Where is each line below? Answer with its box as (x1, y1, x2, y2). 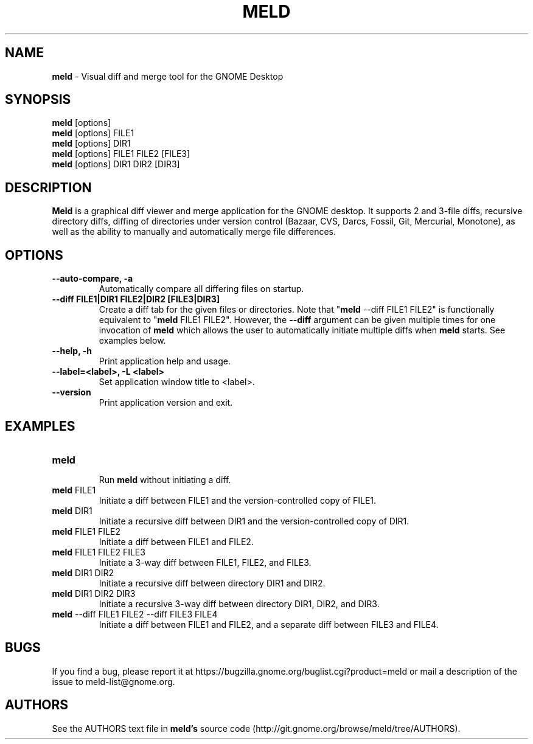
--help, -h (52, 346, 92, 356)
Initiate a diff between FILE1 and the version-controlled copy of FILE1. (99, 495, 377, 506)
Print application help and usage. (99, 356, 231, 367)
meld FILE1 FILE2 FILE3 (52, 546, 145, 557)
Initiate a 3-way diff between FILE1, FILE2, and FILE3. (99, 557, 312, 568)
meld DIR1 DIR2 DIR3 (52, 588, 136, 599)
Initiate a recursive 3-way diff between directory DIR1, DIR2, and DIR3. (99, 598, 380, 609)
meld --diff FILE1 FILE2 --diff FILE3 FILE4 (52, 608, 218, 619)
